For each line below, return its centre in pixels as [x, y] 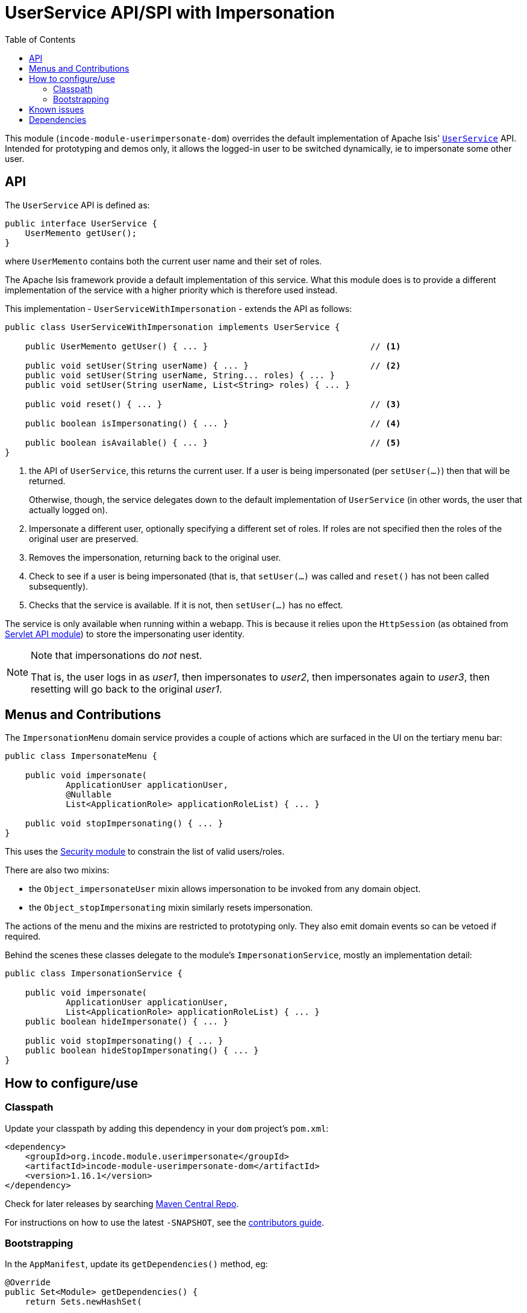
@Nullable [89, 795]
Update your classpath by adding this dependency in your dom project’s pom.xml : [167, 1128]
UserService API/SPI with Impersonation [170, 13]
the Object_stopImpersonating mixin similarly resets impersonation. [171, 908]
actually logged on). [68, 510]
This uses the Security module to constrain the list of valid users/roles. [145, 852]
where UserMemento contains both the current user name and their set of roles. [164, 261]
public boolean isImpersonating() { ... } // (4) [213, 423]
